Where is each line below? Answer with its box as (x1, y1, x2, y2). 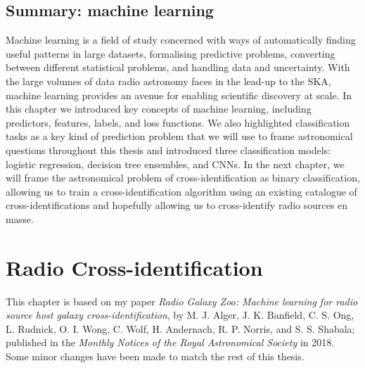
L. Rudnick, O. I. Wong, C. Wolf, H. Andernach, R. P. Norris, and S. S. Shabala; (6, 321, 355, 336)
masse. (6, 211, 34, 226)
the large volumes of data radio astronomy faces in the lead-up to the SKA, (6, 73, 331, 88)
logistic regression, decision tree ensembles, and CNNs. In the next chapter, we (6, 156, 345, 171)
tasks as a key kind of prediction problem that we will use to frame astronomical (6, 129, 353, 144)
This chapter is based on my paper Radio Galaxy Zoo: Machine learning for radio (6, 293, 358, 308)
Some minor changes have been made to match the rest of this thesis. (6, 349, 305, 364)
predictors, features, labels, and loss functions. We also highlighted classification (6, 115, 350, 129)
